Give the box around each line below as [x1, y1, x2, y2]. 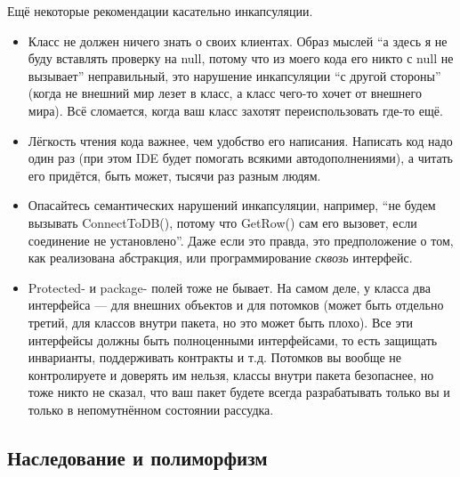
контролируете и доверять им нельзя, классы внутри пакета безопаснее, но [28, 365, 434, 384]
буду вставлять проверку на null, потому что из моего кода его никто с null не [28, 49, 454, 68]
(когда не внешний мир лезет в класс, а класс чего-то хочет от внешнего [28, 84, 422, 102]
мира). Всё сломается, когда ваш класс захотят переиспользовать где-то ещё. [28, 101, 443, 119]
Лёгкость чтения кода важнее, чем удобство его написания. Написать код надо [28, 131, 453, 150]
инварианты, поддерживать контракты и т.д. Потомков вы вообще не [28, 348, 402, 367]
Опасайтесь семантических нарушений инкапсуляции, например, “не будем [28, 196, 436, 214]
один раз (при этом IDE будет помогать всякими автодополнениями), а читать [28, 149, 453, 167]
